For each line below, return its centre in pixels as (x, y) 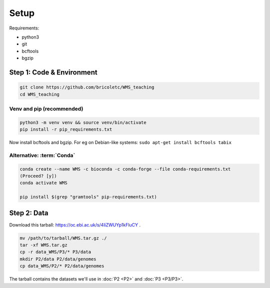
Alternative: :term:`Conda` (42, 155)
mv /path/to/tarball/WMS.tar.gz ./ (63, 238)
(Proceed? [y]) (38, 176)
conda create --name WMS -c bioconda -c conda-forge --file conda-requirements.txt (125, 169)
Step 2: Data (29, 213)
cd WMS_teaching (40, 94)
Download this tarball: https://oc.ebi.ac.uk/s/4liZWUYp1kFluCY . (75, 224)
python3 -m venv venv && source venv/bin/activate (83, 122)
